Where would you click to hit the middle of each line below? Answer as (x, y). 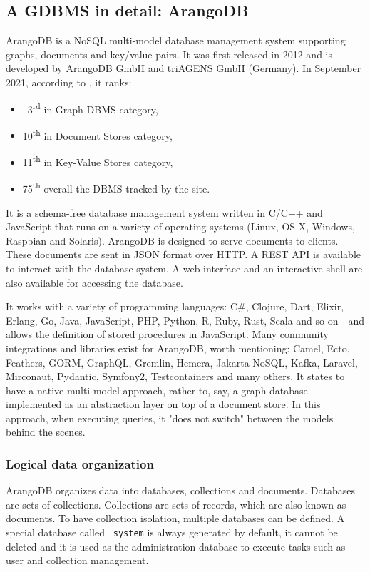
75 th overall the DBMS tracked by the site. (116, 187)
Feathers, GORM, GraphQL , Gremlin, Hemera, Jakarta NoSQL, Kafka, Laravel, (182, 362)
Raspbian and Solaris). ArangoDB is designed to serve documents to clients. (172, 240)
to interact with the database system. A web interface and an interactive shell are (184, 268)
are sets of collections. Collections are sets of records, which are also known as (176, 504)
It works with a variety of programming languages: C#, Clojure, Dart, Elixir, (175, 306)
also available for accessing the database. (94, 282)
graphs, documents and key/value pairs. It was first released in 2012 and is (169, 54)
